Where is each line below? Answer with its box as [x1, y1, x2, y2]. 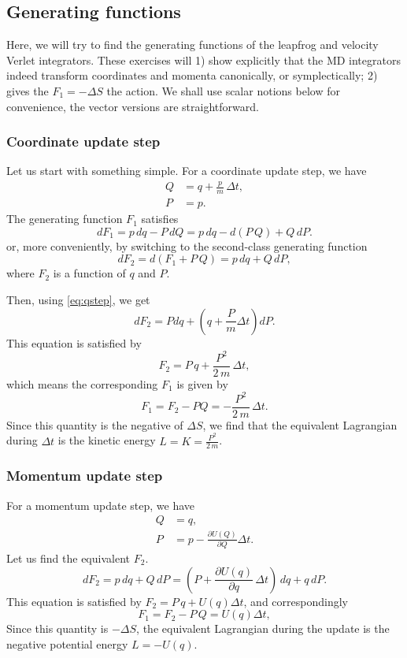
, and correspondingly [243, 593, 348, 609]
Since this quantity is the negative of [6, 416, 183, 433]
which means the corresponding [6, 375, 158, 392]
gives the [6, 82, 49, 99]
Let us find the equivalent [6, 549, 130, 566]
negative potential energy [6, 635, 128, 652]
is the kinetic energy [57, 432, 156, 448]
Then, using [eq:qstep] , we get [6, 291, 150, 307]
